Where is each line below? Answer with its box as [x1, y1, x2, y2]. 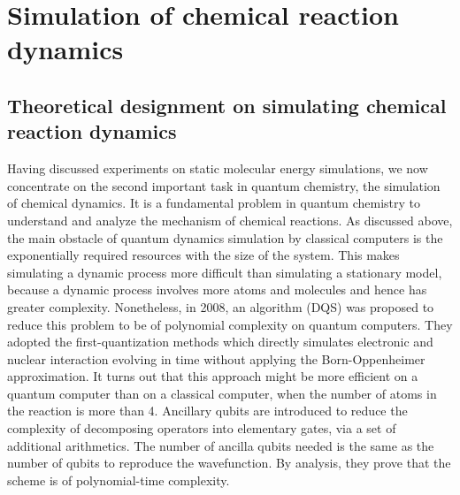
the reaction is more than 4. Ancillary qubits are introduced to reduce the [7, 401, 408, 420]
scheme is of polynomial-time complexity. [7, 470, 230, 489]
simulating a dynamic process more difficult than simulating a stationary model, [7, 263, 442, 281]
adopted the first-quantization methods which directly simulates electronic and [7, 332, 433, 351]
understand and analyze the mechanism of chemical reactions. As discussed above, [7, 210, 453, 229]
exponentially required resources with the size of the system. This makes [7, 246, 400, 264]
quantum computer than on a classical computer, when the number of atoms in [7, 384, 437, 402]
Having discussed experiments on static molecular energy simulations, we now [7, 159, 428, 178]
